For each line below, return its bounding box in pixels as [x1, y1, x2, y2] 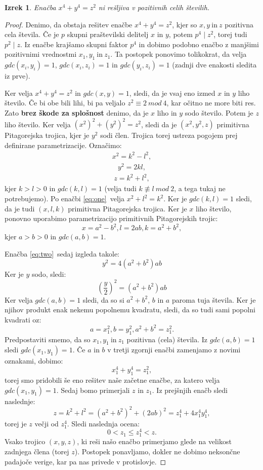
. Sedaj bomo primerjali [56, 384, 130, 395]
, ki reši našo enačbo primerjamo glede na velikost [77, 436, 232, 447]
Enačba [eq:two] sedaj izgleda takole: [5, 248, 120, 259]
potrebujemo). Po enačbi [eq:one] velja [5, 193, 125, 203]
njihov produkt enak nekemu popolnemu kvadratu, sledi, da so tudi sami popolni [5, 304, 255, 315]
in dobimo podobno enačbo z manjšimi [139, 39, 259, 49]
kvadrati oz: [5, 314, 41, 324]
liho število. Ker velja [5, 119, 71, 129]
